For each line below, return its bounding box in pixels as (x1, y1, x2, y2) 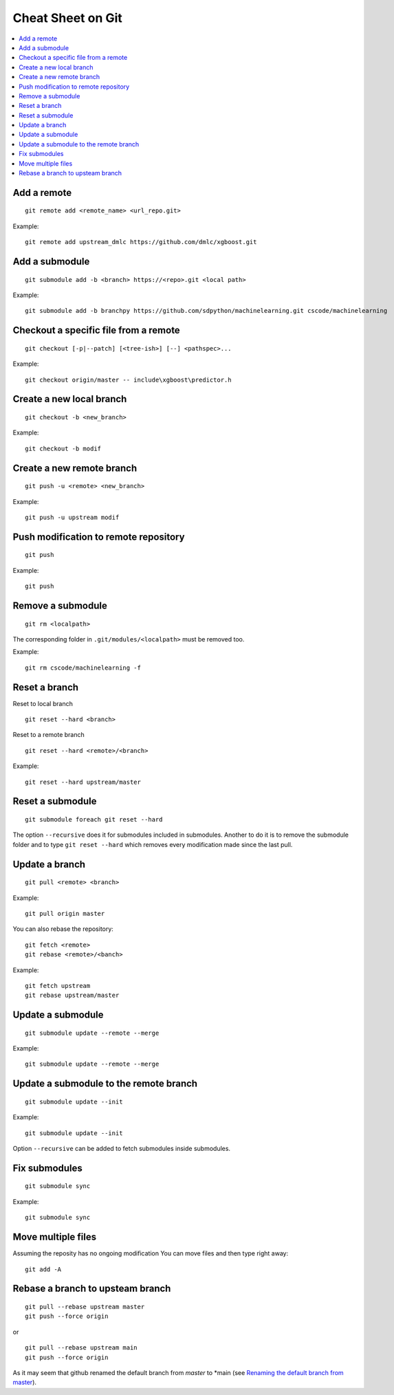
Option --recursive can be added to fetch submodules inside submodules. (12, 1145, 230, 1153)
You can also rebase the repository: (12, 925, 113, 933)
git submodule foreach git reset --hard (25, 815, 163, 823)
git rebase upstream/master (25, 991, 120, 1000)
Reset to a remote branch (12, 731, 85, 739)
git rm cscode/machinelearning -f (25, 663, 141, 672)
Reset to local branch (12, 699, 74, 707)
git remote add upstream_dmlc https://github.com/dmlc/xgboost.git (25, 238, 257, 246)
